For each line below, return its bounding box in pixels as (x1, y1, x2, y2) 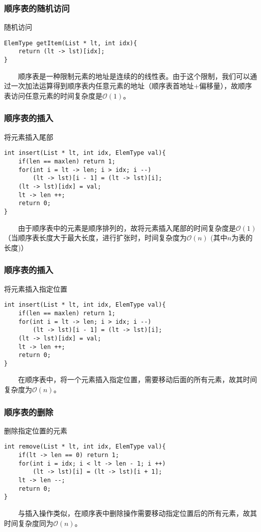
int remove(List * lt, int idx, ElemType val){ (4, 443, 166, 451)
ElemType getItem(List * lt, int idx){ (4, 39, 137, 47)
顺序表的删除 (4, 405, 54, 418)
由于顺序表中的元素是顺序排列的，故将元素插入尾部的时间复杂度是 (18, 222, 236, 233)
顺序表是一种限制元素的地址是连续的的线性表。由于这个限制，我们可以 (18, 70, 250, 81)
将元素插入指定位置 (4, 283, 67, 294)
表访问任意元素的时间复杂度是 (4, 90, 102, 101)
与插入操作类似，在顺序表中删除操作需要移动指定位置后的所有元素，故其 (18, 508, 257, 518)
